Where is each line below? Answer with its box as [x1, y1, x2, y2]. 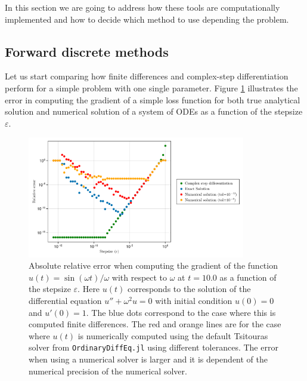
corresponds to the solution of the [127, 282, 251, 295]
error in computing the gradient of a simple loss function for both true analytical [5, 93, 300, 106]
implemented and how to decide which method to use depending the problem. [5, 13, 289, 25]
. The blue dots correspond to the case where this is [86, 306, 276, 318]
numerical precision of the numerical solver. [29, 364, 187, 377]
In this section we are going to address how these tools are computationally [5, 1, 280, 13]
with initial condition [155, 294, 232, 306]
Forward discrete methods [5, 42, 169, 60]
